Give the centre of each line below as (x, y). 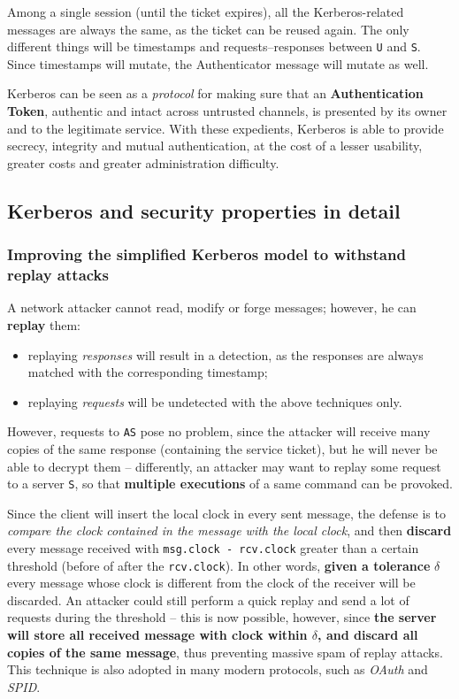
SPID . (24, 686)
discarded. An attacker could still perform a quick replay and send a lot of (208, 599)
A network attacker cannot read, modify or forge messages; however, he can (212, 307)
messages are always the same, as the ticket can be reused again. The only (208, 29)
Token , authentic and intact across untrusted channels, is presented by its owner (227, 111)
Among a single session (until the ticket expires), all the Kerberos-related (206, 12)
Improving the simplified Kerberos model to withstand (207, 254)
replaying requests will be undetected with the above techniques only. (215, 401)
